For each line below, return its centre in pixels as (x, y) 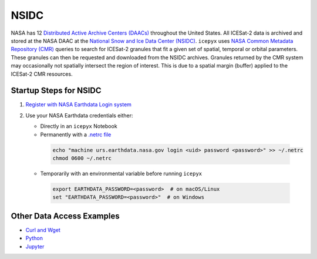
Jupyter (35, 246)
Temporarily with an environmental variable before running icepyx (121, 173)
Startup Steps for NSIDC (56, 91)
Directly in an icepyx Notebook (79, 126)
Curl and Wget (43, 230)
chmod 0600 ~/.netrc (82, 158)
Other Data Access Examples (65, 216)
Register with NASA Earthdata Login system (79, 105)
